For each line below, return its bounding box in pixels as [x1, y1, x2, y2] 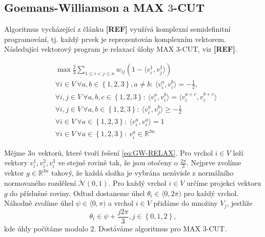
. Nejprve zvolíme [186, 157, 241, 168]
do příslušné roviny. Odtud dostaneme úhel [10, 187, 145, 198]
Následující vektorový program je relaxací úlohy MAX [4, 44, 174, 54]
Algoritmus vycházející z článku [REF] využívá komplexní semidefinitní [4, 24, 231, 34]
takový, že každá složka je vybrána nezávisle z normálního [51, 167, 234, 178]
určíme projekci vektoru [187, 177, 261, 188]
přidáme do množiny [153, 198, 218, 208]
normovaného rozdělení [4, 177, 76, 188]
